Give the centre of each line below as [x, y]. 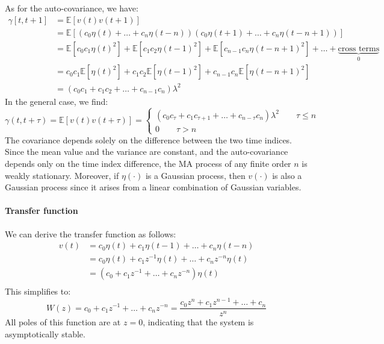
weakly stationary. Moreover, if [62, 175]
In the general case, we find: [57, 101]
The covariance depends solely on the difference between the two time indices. [149, 139]
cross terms [359, 48]
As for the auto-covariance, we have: [72, 8]
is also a [287, 175]
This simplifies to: [38, 291]
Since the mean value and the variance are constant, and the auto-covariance [147, 152]
